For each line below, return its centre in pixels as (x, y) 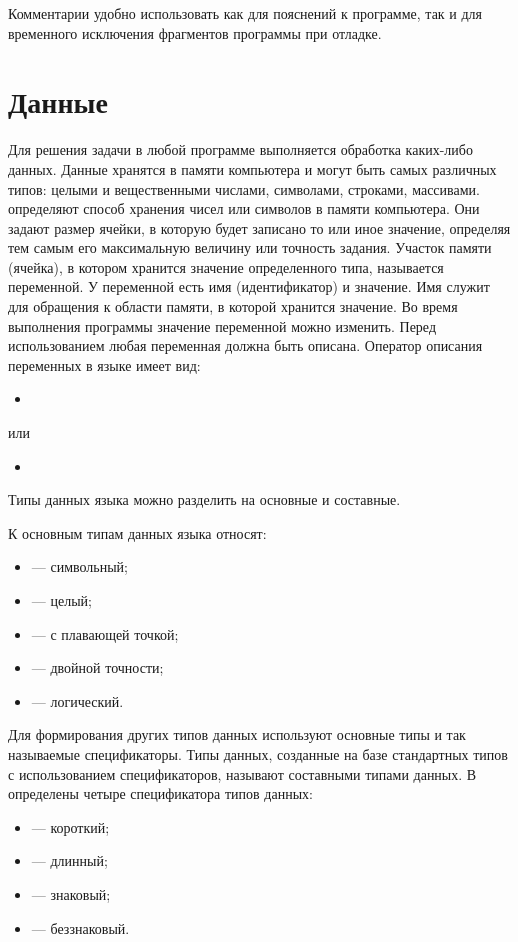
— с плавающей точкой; (105, 633)
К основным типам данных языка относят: (137, 532)
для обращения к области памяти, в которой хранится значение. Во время (233, 306)
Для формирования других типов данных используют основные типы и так (237, 734)
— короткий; (70, 826)
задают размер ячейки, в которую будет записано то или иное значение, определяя (259, 227)
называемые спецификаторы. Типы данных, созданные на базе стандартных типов (258, 753)
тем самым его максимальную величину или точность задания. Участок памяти (250, 247)
